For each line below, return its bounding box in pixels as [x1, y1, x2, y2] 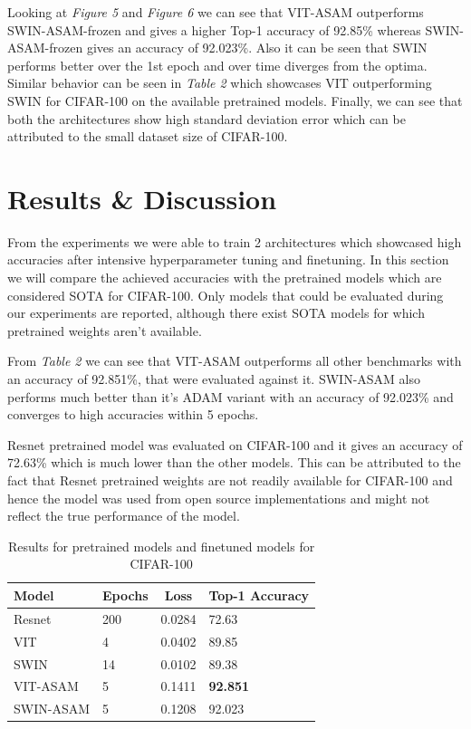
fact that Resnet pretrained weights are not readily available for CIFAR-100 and [7, 471, 453, 489]
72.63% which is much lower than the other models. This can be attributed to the [7, 453, 461, 472]
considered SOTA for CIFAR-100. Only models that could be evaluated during [7, 285, 444, 304]
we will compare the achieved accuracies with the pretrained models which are [7, 268, 442, 287]
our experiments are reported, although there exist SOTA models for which [7, 303, 425, 322]
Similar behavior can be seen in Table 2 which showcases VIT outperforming [7, 73, 432, 92]
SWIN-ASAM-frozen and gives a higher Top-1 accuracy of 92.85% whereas [7, 20, 421, 39]
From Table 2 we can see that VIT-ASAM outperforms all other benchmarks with [7, 351, 462, 370]
